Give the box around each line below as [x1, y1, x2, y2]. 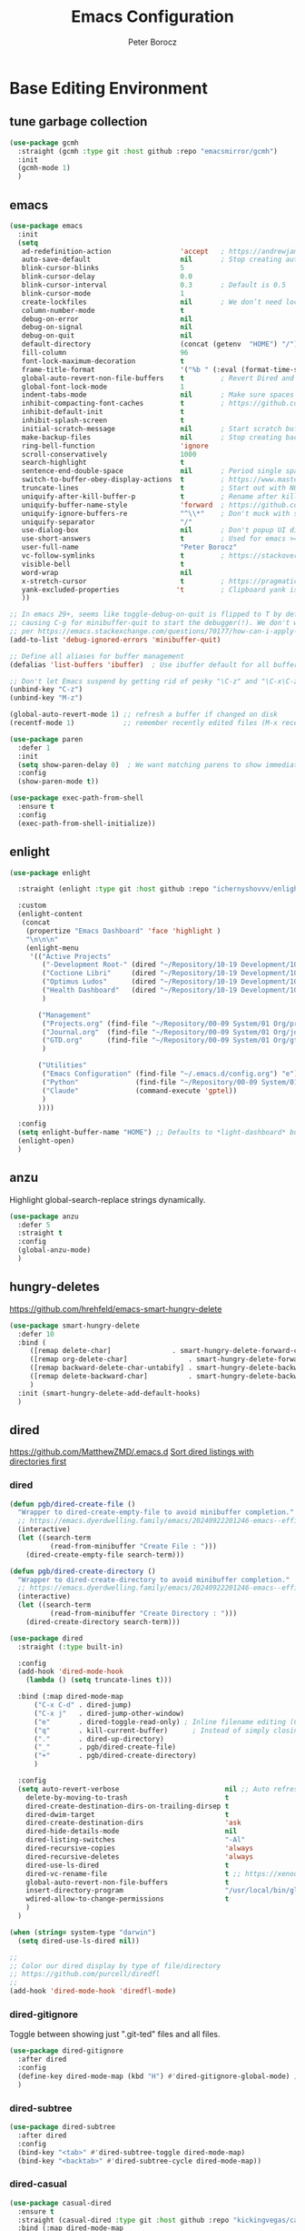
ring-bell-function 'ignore [21, 441, 209, 450]
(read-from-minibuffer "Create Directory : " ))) [49, 1609, 238, 1619]
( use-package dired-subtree [9, 2123, 116, 2132]
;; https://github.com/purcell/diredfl [9, 1970, 161, 1979]
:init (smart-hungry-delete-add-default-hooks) [17, 1388, 202, 1398]
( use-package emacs [9, 221, 84, 230]
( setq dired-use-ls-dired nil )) [17, 1936, 141, 1945]
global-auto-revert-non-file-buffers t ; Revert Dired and [21, 373, 295, 383]
